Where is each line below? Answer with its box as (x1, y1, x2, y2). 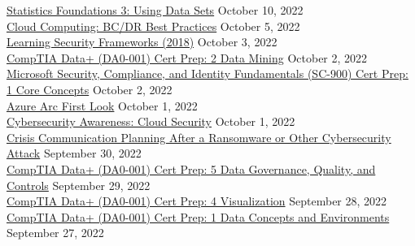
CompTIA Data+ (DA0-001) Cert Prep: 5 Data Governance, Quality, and (7, 160, 376, 177)
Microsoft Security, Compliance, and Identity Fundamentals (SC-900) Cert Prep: (7, 65, 408, 82)
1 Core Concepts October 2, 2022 (7, 80, 173, 97)
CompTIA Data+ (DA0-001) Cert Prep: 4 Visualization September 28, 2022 (7, 192, 387, 209)
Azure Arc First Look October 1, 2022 (7, 97, 198, 114)
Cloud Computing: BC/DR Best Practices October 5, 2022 (7, 17, 300, 34)
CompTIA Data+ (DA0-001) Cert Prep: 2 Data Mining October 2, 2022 (7, 49, 368, 66)
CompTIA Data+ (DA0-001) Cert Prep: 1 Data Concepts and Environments (7, 208, 390, 225)
